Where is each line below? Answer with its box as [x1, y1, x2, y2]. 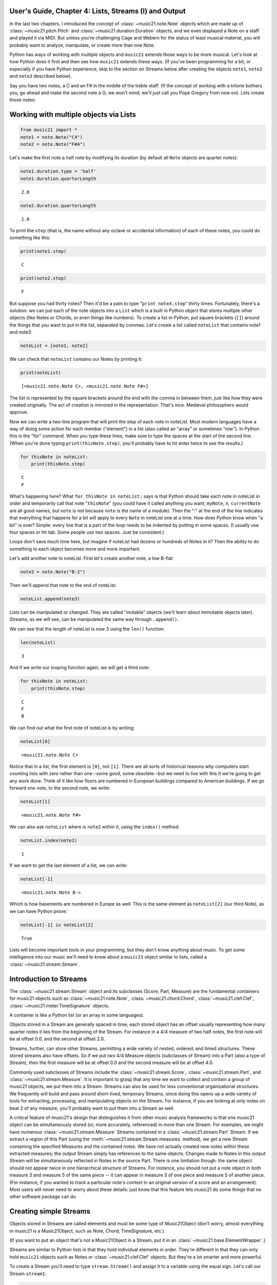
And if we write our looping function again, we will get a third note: [9, 665, 150, 671]
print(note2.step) [20, 276, 67, 281]
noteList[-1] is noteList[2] [20, 922, 94, 928]
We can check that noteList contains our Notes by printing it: [9, 356, 143, 362]
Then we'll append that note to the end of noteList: [9, 582, 116, 589]
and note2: [9, 329, 33, 335]
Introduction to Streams [9, 975, 87, 983]
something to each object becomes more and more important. [9, 545, 141, 552]
